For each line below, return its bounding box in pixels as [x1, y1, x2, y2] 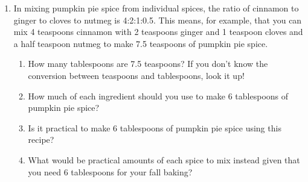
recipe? [28, 133, 54, 146]
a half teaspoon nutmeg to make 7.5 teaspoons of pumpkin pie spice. [13, 37, 268, 49]
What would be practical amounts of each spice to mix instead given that [28, 153, 300, 166]
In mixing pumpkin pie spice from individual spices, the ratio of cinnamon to [13, 2, 299, 14]
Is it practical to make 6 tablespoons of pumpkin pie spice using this [28, 121, 281, 134]
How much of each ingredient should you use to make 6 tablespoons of [28, 89, 289, 102]
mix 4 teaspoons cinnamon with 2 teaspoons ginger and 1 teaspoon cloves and [13, 25, 303, 38]
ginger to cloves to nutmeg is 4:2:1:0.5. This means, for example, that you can [13, 13, 302, 26]
